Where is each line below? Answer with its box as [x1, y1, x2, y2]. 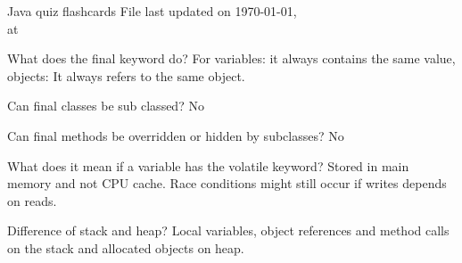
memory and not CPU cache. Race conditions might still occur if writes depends [7, 174, 447, 193]
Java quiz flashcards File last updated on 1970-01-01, [7, 2, 297, 20]
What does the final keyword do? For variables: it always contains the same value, [7, 49, 456, 68]
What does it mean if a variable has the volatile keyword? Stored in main [7, 156, 409, 175]
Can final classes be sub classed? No [7, 96, 204, 115]
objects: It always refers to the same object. [7, 66, 245, 85]
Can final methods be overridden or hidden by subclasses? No [7, 126, 344, 144]
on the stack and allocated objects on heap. [7, 238, 244, 257]
